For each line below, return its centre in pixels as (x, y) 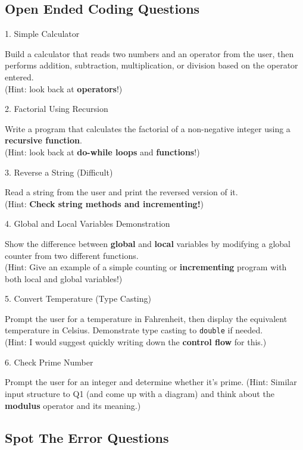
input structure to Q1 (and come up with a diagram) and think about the (140, 393)
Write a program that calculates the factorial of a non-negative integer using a (148, 128)
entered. (19, 76)
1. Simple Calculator (42, 34)
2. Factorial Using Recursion (57, 109)
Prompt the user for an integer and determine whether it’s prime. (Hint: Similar (151, 382)
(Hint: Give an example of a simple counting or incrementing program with (146, 267)
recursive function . (43, 140)
